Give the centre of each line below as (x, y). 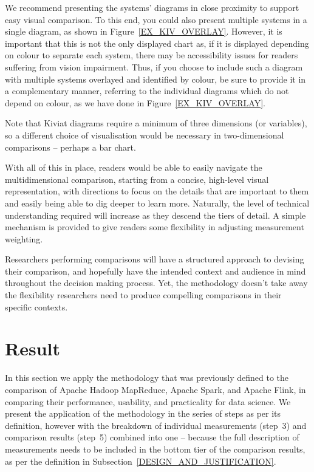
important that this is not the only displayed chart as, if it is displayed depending (157, 43)
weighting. (24, 238)
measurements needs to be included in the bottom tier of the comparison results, (155, 449)
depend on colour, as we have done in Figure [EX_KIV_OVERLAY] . (135, 102)
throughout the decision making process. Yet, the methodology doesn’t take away (156, 283)
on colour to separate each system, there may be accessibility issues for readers (152, 55)
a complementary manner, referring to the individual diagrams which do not (147, 91)
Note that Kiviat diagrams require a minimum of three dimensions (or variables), (156, 123)
